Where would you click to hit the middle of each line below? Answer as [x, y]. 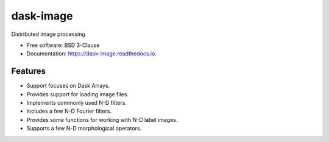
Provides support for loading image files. [78, 94]
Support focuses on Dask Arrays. [68, 86]
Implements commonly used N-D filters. [77, 103]
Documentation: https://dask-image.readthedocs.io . [91, 54]
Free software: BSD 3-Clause [63, 45]
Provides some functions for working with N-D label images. [102, 119]
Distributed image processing [48, 34]
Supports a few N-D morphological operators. [84, 129]
